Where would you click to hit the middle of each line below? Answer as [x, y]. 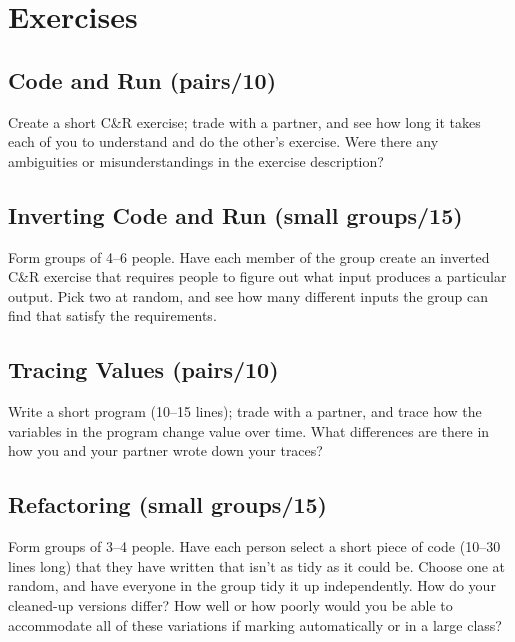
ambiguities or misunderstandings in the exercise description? [196, 160]
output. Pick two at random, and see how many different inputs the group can [248, 295]
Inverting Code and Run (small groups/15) [235, 214]
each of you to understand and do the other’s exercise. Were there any [223, 141]
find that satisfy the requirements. [112, 315]
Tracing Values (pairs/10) [143, 369]
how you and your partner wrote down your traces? [165, 450]
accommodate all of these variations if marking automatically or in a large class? [255, 624]
